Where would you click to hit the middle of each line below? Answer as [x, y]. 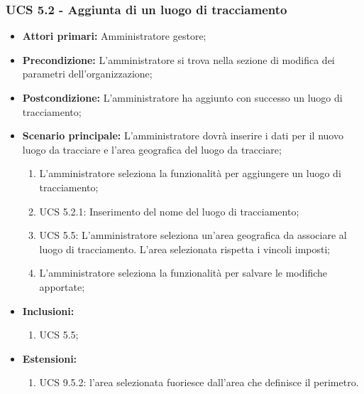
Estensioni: [50, 358]
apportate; [62, 286]
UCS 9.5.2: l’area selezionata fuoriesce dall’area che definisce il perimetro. [199, 382]
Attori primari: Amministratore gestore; [114, 36]
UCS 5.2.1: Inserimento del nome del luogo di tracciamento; [169, 211]
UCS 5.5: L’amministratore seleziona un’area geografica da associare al [193, 235]
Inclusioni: [48, 310]
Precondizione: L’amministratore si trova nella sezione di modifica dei [178, 59]
